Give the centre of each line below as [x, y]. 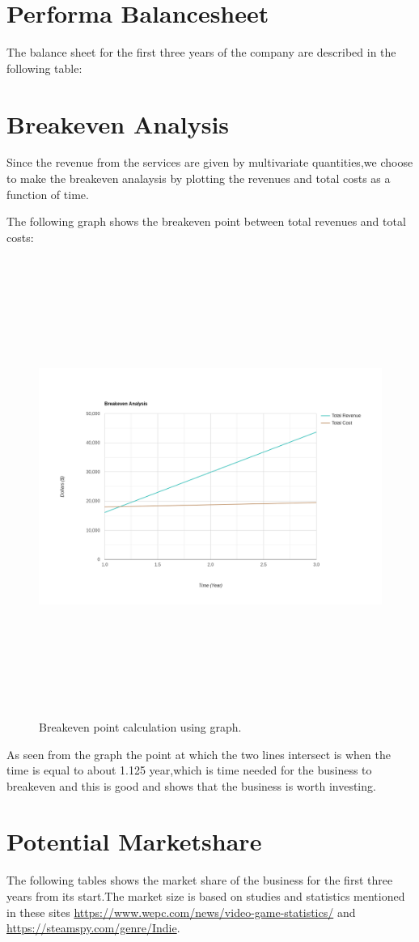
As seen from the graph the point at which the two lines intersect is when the [199, 754]
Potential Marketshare [134, 841]
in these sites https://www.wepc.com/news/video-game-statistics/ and [181, 912]
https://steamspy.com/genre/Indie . [93, 928]
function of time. [48, 194]
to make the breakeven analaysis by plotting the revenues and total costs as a [199, 178]
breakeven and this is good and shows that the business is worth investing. [191, 785]
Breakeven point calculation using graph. [140, 726]
